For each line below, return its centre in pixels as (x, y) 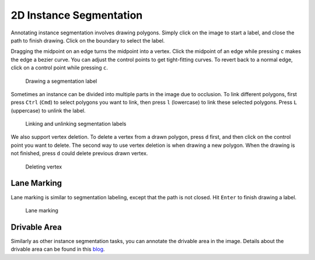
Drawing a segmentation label (61, 81)
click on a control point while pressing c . (59, 68)
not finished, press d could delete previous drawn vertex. (79, 153)
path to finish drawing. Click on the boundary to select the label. (88, 40)
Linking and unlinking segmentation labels (76, 124)
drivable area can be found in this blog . (58, 249)
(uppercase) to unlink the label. (48, 110)
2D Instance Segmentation (77, 15)
